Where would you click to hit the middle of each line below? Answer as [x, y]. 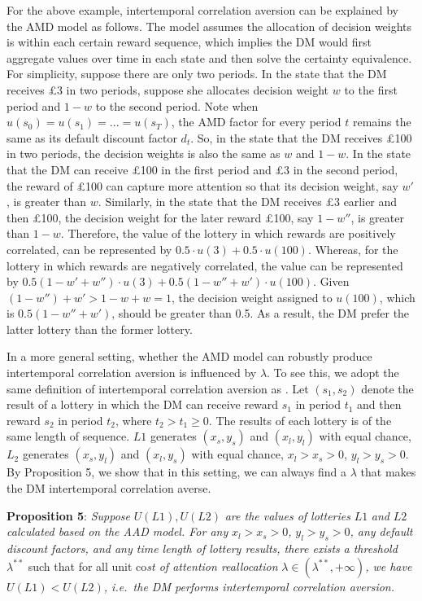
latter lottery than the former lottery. [100, 329]
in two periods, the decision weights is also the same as [144, 154]
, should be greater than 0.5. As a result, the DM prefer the [261, 313]
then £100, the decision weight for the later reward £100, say [160, 217]
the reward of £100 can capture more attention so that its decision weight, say [202, 185]
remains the [382, 122]
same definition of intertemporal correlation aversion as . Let [158, 388]
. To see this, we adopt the [333, 373]
